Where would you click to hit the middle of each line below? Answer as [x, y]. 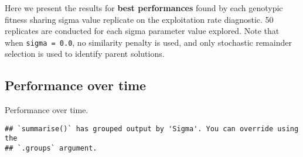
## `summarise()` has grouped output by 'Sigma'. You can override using [152, 129]
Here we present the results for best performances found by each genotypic [144, 8]
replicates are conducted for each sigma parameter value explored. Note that [142, 31]
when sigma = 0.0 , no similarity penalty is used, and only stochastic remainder [148, 42]
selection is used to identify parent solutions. [85, 54]
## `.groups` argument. [51, 149]
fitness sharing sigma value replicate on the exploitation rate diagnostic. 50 [139, 19]
